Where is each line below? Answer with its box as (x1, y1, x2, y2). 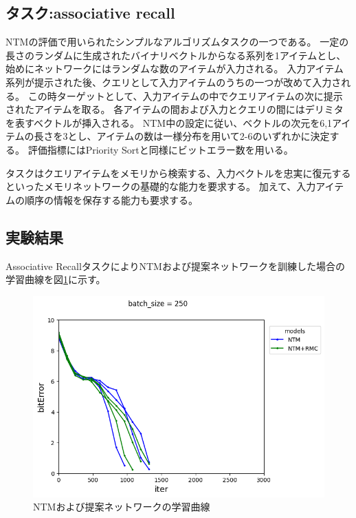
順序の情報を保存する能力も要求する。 (24, 192, 198, 207)
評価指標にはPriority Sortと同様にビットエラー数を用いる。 (27, 142, 293, 156)
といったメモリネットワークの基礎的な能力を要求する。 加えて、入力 (5, 179, 316, 194)
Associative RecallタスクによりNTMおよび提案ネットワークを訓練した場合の (5, 258, 345, 273)
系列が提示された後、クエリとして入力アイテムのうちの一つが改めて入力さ (5, 74, 342, 89)
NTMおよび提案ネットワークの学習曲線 (33, 499, 210, 514)
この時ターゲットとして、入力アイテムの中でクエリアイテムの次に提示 (27, 88, 343, 103)
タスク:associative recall (5, 2, 175, 23)
